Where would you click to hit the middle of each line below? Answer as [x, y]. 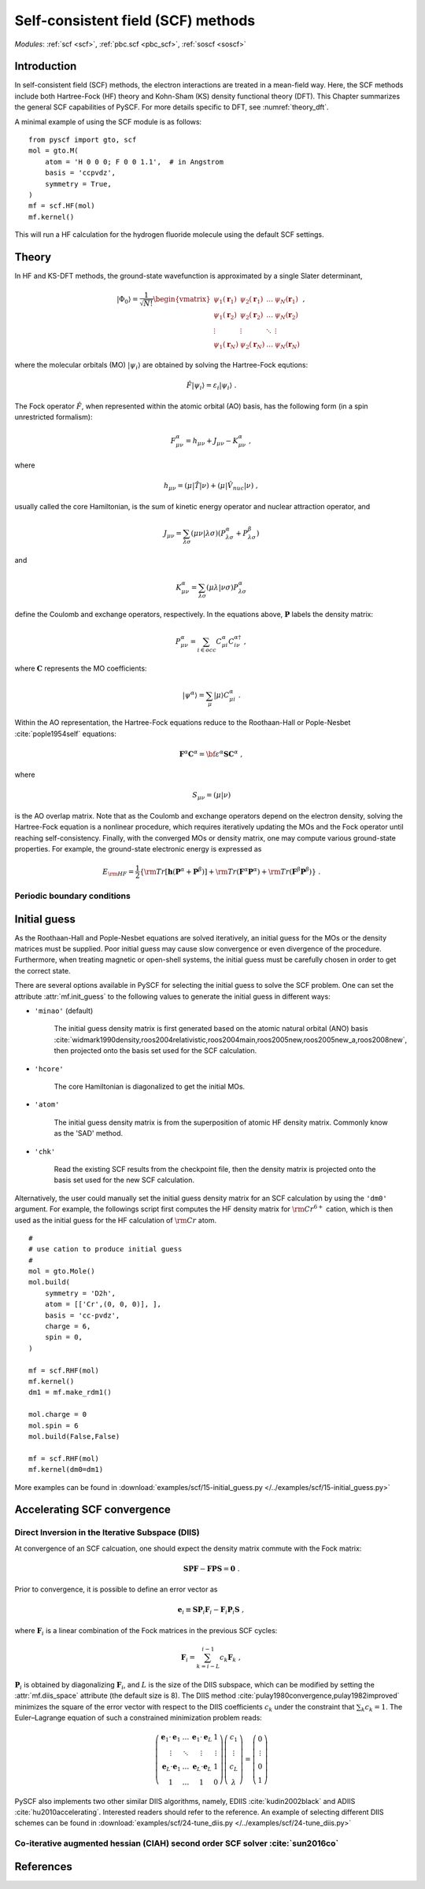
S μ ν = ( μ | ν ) [212, 797]
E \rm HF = [118, 872]
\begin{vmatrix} [182, 299]
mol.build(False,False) [74, 1436]
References [43, 1867]
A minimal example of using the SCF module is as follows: [108, 121]
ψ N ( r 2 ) [286, 316]
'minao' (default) [64, 1011]
